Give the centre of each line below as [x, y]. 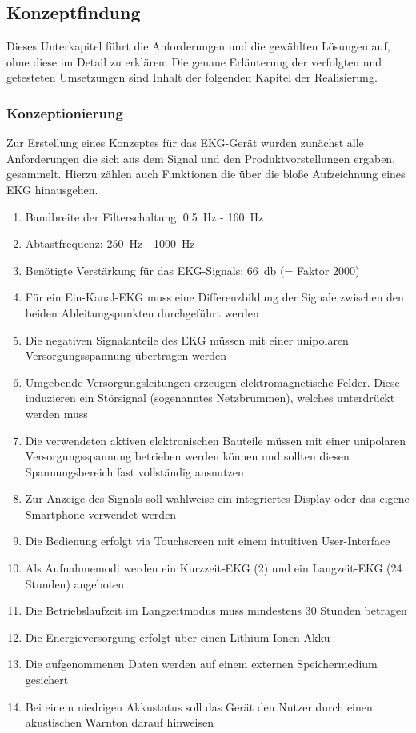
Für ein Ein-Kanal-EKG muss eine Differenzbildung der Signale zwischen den [214, 297]
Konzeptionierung [65, 112]
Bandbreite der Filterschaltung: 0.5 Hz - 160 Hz [144, 216]
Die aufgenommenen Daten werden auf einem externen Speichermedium [201, 664]
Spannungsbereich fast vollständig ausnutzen [134, 471]
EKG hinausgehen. [52, 189]
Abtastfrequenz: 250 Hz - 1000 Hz [110, 243]
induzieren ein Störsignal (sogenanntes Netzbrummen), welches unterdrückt [210, 398]
